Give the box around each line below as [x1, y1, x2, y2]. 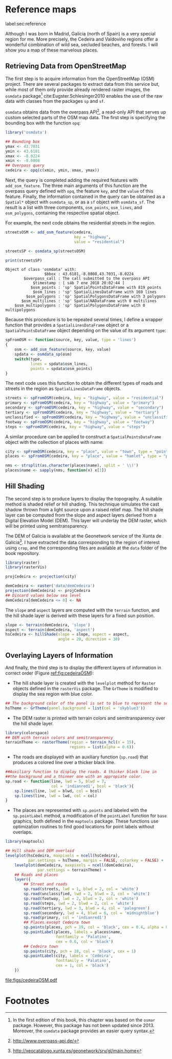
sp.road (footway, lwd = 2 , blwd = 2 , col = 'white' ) [24, 896, 139, 901]
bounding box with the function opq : [5, 120, 81, 126]
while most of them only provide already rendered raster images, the [5, 86, 150, 92]
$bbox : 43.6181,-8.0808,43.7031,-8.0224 [44, 271, 134, 277]
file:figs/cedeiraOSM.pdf [5, 977, 57, 983]
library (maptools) [5, 839, 45, 844]
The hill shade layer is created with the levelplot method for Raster [12, 680, 156, 686]
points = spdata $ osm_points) [30, 366, 93, 371]
